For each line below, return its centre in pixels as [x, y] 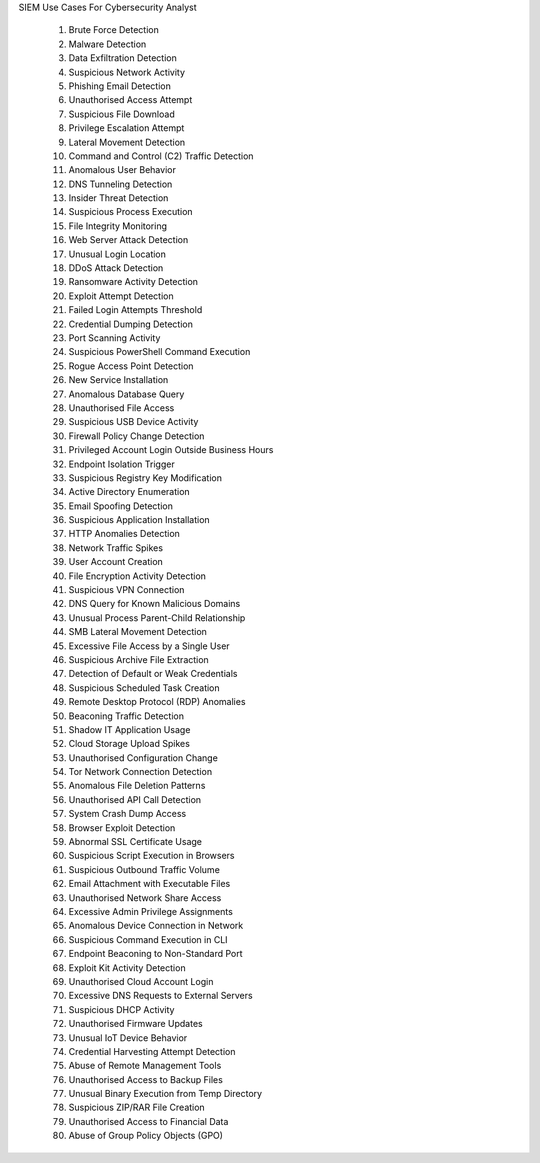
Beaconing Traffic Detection [126, 716]
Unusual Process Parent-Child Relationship [157, 617]
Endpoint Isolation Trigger [121, 464]
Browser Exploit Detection [122, 827]
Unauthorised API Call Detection [135, 799]
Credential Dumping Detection [131, 324]
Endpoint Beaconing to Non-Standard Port [156, 954]
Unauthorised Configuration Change [143, 757]
